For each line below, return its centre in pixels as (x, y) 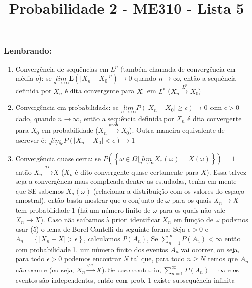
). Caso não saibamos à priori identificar (100, 219)
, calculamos (102, 238)
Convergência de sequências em (62, 68)
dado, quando (36, 118)
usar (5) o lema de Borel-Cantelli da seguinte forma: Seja (100, 229)
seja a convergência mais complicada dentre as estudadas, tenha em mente (126, 181)
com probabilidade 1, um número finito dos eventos (92, 249)
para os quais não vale (192, 210)
